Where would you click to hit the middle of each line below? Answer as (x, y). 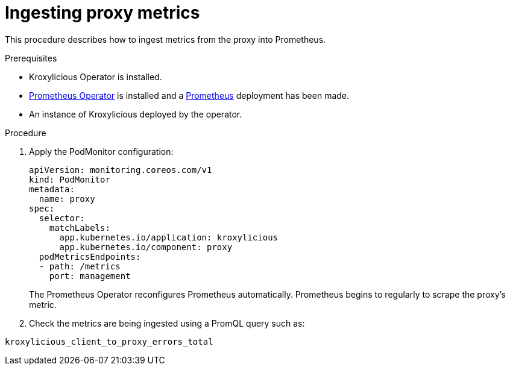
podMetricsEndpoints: (90, 256)
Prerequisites (31, 58)
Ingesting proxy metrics (102, 13)
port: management (90, 276)
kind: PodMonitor (70, 179)
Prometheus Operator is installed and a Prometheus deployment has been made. (189, 95)
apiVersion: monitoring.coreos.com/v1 (121, 170)
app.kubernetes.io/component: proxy (146, 247)
